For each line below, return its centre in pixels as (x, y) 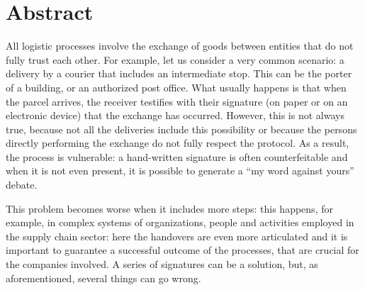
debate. (22, 185)
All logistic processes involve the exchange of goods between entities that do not (180, 46)
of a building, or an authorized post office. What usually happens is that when (176, 87)
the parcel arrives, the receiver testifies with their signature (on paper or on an (177, 101)
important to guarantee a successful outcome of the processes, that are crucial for (182, 250)
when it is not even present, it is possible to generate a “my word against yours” (180, 171)
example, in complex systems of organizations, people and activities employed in (180, 222)
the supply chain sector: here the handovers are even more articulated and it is (177, 236)
